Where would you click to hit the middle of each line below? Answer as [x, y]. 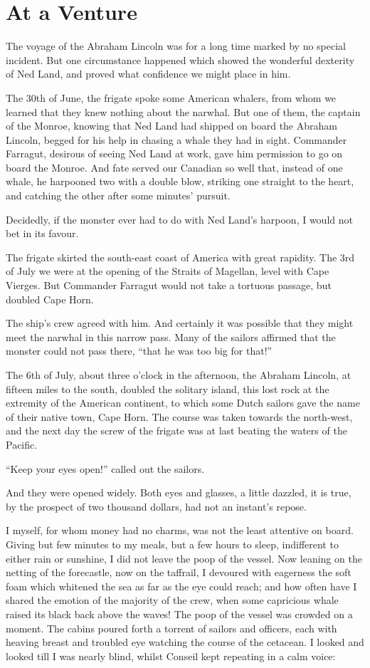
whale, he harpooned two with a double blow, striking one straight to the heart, [180, 181]
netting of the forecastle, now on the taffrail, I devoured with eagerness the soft [179, 572]
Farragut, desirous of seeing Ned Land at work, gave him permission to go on [174, 153]
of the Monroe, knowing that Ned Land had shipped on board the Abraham [171, 126]
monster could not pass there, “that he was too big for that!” [139, 351]
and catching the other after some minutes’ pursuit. [118, 195]
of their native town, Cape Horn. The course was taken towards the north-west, [179, 416]
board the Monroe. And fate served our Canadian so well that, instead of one [174, 167]
